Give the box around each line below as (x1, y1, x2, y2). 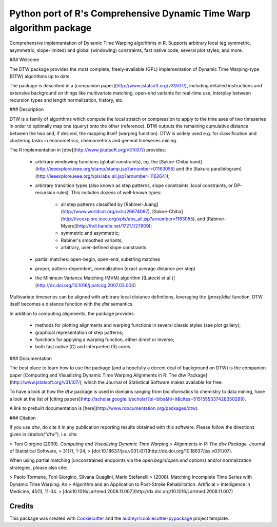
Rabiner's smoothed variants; (61, 237, 123, 243)
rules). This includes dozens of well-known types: (56, 190, 162, 196)
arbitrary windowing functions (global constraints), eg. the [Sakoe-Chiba (35, 158, 189, 164)
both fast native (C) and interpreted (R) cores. (35, 344, 132, 350)
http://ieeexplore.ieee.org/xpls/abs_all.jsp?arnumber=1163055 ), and (62, 216, 205, 222)
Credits (9, 501, 34, 511)
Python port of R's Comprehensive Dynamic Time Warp (9, 8, 251, 19)
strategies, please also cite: (9, 464, 68, 470)
